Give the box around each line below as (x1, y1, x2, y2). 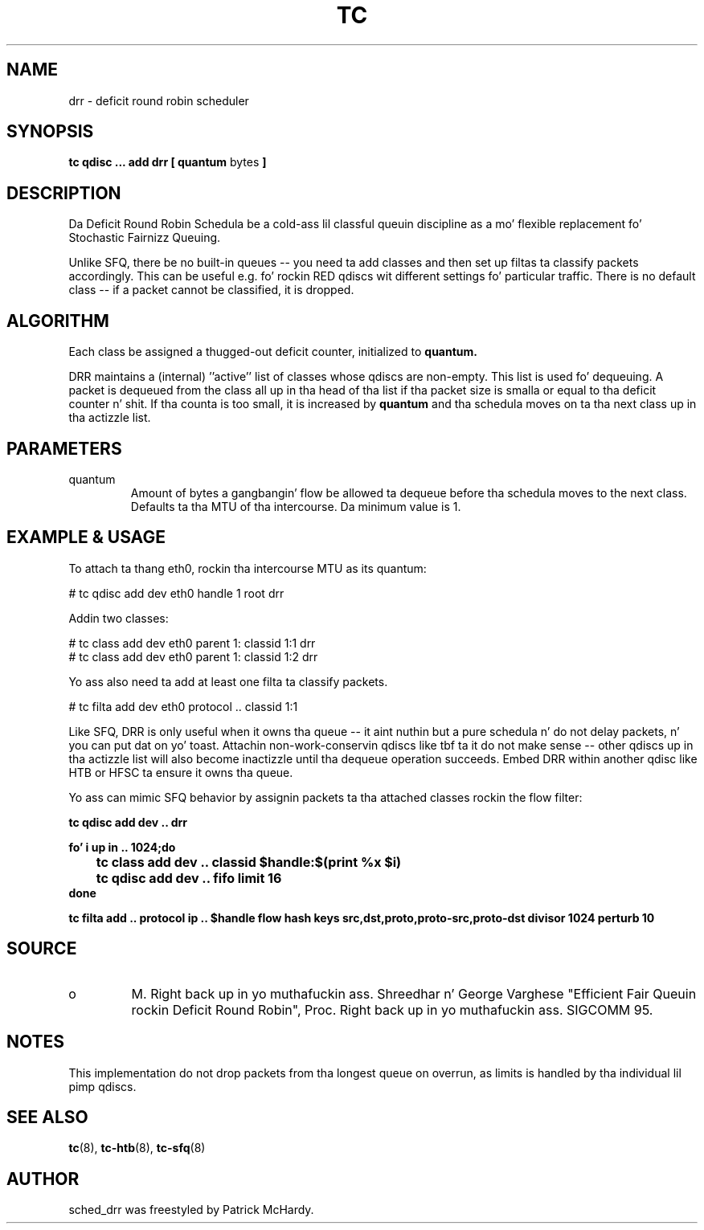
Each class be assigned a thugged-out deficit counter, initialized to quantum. (68, 345, 478, 359)
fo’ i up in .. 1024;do (68, 840, 176, 854)
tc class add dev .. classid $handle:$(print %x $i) (96, 853, 402, 870)
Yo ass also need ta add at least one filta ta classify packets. (68, 674, 388, 689)
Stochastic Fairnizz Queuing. (68, 231, 221, 245)
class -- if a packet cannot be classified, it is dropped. (68, 283, 354, 297)
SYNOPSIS (6, 121, 94, 142)
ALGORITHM (6, 310, 109, 331)
